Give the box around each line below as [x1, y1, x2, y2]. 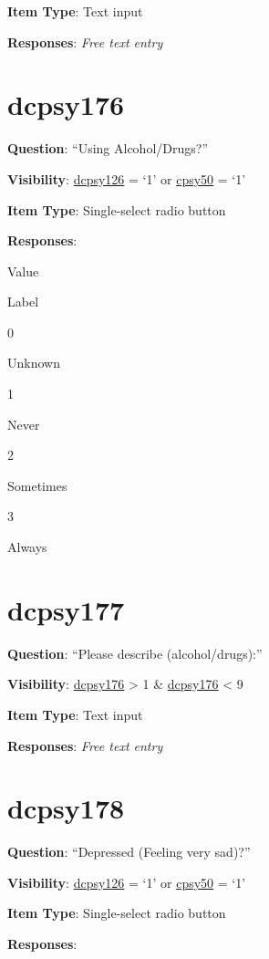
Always [7, 537, 47, 557]
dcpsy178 [7, 789, 125, 827]
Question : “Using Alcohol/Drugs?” [7, 139, 208, 158]
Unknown [7, 353, 60, 372]
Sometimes [7, 475, 67, 495]
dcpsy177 [7, 590, 125, 628]
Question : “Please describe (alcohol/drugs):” [7, 643, 263, 662]
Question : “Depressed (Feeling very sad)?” [7, 842, 251, 861]
